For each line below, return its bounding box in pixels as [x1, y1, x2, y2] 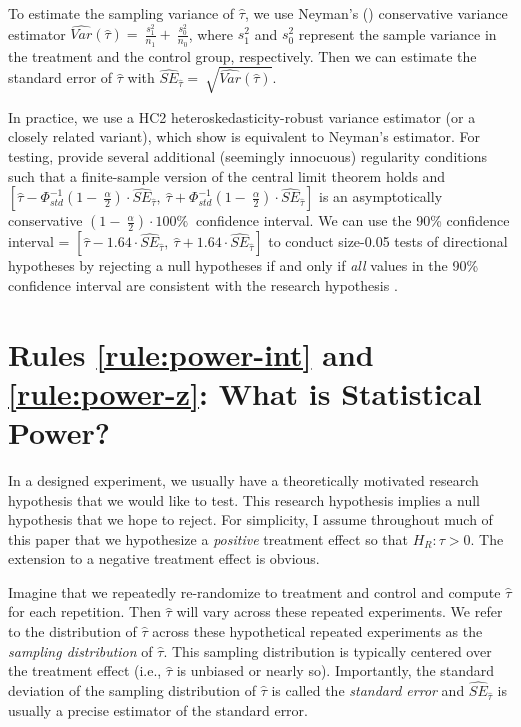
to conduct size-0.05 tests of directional [268, 231, 508, 252]
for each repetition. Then [8, 601, 161, 622]
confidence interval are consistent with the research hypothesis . [8, 274, 398, 295]
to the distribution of [8, 621, 137, 642]
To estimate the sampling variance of [8, 3, 235, 23]
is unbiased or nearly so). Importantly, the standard [176, 660, 495, 681]
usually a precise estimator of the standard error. [8, 699, 308, 720]
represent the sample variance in [298, 23, 497, 44]
